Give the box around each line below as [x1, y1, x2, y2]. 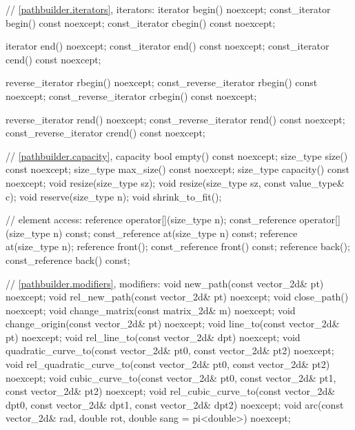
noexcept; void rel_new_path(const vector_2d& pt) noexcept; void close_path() [6, 289, 349, 304]
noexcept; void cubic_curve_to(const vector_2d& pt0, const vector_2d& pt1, [6, 370, 336, 385]
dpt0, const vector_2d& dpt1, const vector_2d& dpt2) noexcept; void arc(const [6, 397, 344, 411]
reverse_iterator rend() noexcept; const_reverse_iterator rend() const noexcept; [6, 112, 345, 126]
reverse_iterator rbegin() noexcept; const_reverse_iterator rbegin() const [6, 75, 318, 90]
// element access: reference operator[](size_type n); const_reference [6, 212, 296, 227]
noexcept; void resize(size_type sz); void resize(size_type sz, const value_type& [6, 175, 345, 190]
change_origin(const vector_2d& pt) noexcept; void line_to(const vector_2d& [6, 316, 340, 331]
